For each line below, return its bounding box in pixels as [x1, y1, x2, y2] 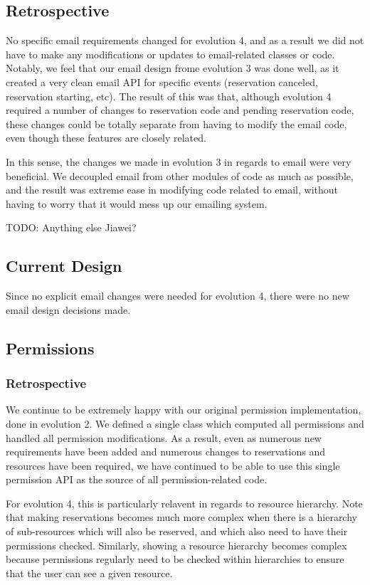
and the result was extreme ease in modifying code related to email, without [6, 182, 338, 197]
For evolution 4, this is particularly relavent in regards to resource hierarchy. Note [6, 495, 363, 510]
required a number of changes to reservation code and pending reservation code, [6, 102, 354, 117]
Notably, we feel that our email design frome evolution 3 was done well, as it [6, 60, 339, 75]
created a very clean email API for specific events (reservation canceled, [6, 74, 318, 89]
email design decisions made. [6, 302, 131, 317]
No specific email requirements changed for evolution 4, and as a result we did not [6, 33, 364, 48]
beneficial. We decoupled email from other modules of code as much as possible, [6, 168, 354, 183]
